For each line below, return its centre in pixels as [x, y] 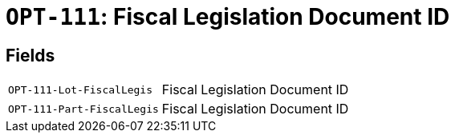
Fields [30, 55]
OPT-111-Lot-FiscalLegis [81, 89]
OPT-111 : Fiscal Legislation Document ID [228, 17]
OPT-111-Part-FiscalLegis [83, 109]
